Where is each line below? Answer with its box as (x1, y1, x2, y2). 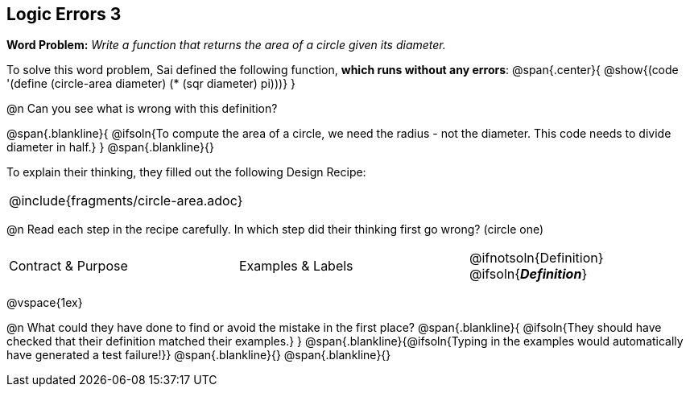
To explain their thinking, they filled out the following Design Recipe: (6, 165, 366, 180)
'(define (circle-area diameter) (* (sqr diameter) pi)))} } (6, 77, 296, 91)
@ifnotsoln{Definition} (469, 250, 604, 267)
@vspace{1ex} (6, 296, 83, 310)
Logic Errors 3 (6, 4, 122, 24)
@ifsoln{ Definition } (469, 266, 588, 283)
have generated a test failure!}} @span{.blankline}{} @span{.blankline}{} (6, 348, 391, 362)
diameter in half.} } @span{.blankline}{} (6, 140, 214, 155)
